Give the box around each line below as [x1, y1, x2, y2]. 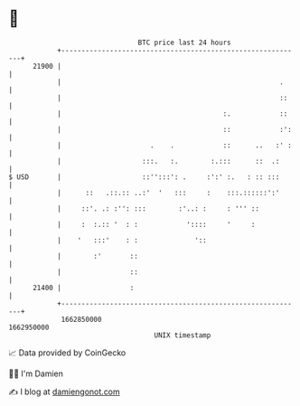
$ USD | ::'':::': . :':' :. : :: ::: [8, 172, 280, 182]
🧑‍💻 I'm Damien [8, 368, 64, 379]
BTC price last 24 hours [137, 38, 231, 47]
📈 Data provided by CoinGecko [8, 347, 127, 358]
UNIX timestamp [154, 330, 211, 340]
